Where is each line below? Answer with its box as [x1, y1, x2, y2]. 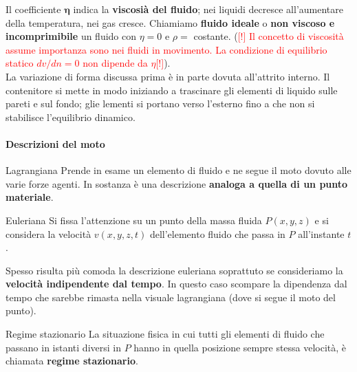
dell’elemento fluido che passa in [149, 226, 285, 241]
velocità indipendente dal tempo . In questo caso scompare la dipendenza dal [6, 276, 347, 291]
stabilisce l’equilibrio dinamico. [6, 109, 136, 124]
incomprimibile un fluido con [6, 29, 137, 43]
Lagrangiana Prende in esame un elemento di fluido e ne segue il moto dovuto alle [6, 163, 351, 177]
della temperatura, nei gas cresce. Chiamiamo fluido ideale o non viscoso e [6, 15, 335, 30]
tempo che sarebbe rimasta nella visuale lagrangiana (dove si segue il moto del [6, 289, 336, 304]
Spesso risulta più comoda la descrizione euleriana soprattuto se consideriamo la [6, 263, 343, 277]
